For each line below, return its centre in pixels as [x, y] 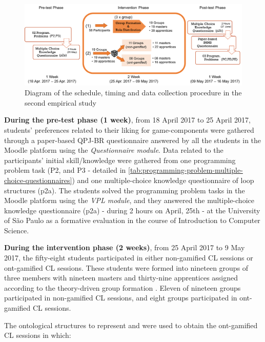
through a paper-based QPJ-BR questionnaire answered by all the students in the [133, 140]
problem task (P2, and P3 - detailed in [65, 170]
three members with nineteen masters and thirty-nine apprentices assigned [121, 278]
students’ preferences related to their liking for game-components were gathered [129, 129]
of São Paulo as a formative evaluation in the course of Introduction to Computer [132, 220]
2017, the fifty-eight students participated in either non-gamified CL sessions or [129, 258]
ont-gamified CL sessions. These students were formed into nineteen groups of [126, 267]
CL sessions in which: [38, 335]
